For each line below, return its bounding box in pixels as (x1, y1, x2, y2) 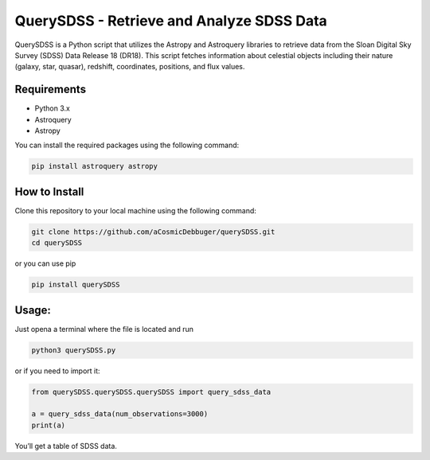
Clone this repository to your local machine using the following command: (14, 205, 256, 215)
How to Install (14, 185, 84, 198)
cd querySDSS (31, 239, 83, 248)
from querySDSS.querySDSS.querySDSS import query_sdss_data (31, 387, 272, 396)
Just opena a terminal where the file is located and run (14, 324, 194, 333)
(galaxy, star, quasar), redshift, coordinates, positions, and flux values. (14, 62, 245, 72)
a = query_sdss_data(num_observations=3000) (31, 410, 209, 419)
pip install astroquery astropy (31, 162, 158, 171)
